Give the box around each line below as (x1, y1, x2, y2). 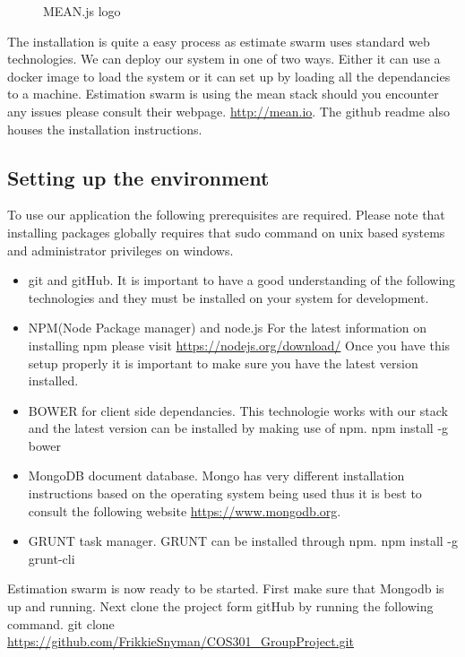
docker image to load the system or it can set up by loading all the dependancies (7, 66, 451, 85)
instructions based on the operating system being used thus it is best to (28, 484, 422, 503)
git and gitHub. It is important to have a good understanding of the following (28, 271, 456, 290)
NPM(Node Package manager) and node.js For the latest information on (28, 318, 427, 337)
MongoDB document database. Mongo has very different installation (28, 466, 405, 485)
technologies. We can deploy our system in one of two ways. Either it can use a (7, 49, 441, 68)
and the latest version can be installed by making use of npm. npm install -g (28, 419, 449, 437)
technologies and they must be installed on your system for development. (28, 288, 429, 307)
